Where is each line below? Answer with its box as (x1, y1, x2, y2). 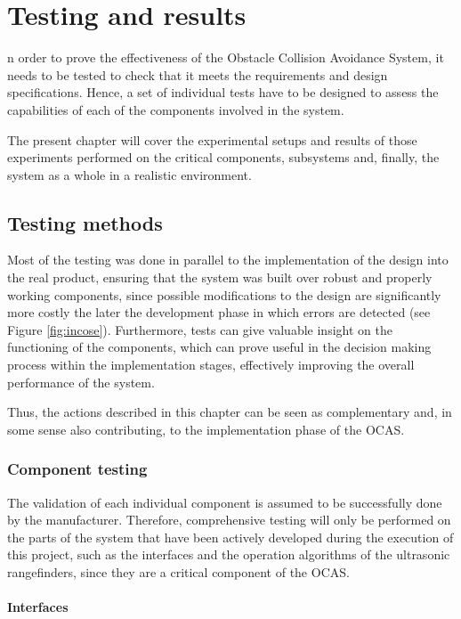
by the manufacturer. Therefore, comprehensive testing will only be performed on (7, 510, 451, 529)
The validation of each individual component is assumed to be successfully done (7, 493, 442, 511)
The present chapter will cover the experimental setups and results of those (7, 130, 417, 149)
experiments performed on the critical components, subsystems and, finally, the (7, 148, 440, 167)
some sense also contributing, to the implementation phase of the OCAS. (7, 419, 405, 438)
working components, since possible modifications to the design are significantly (7, 285, 441, 304)
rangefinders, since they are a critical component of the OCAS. (7, 563, 350, 582)
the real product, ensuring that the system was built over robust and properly (7, 268, 433, 287)
